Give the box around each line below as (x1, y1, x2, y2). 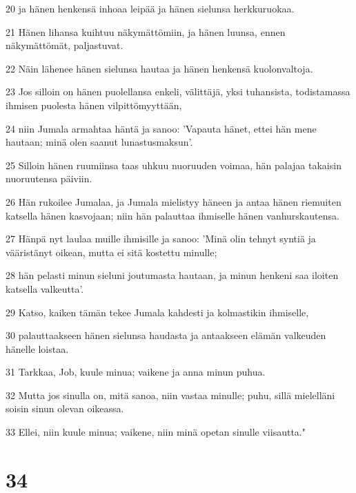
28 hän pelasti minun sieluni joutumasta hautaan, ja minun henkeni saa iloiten (6, 268, 339, 282)
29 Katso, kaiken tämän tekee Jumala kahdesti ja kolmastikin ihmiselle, (6, 304, 309, 319)
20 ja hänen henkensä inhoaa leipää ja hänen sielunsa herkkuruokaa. (6, 1, 295, 15)
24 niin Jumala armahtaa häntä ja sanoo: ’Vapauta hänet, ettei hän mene (6, 121, 317, 135)
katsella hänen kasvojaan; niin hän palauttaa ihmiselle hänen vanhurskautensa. (6, 208, 339, 222)
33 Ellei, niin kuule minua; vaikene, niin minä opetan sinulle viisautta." (6, 425, 306, 439)
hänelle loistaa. (6, 341, 69, 356)
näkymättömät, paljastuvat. (6, 38, 123, 52)
